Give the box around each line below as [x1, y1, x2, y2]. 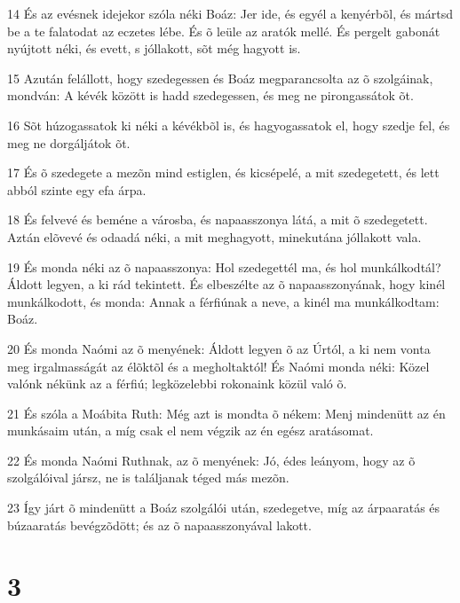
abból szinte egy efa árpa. [7, 180, 147, 199]
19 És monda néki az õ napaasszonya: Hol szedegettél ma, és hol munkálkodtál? [7, 257, 441, 276]
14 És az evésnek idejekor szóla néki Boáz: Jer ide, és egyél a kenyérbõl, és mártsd [7, 4, 453, 22]
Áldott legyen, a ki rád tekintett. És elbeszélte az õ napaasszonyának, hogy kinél [7, 275, 446, 294]
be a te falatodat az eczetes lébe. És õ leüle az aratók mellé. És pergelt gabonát [7, 21, 440, 40]
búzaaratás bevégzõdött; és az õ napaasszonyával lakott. [7, 515, 312, 534]
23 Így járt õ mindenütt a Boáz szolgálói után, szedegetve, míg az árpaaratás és [7, 498, 440, 517]
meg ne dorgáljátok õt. [7, 133, 131, 152]
